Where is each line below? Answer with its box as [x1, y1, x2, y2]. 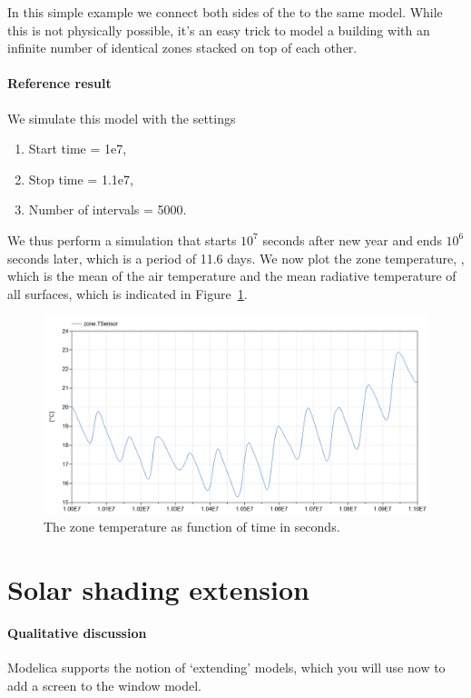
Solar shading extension [7, 570, 309, 607]
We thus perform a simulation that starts [7, 230, 237, 249]
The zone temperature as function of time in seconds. [44, 516, 340, 535]
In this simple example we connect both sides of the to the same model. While [7, 3, 443, 21]
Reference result [7, 74, 112, 93]
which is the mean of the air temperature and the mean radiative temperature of [7, 266, 456, 285]
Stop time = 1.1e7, [28, 169, 133, 188]
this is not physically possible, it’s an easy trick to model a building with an [7, 20, 430, 39]
